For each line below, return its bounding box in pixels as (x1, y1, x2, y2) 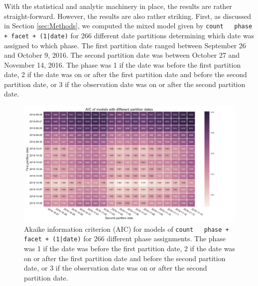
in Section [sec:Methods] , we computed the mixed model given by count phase (4, 20, 253, 31)
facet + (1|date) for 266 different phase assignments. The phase (24, 233, 226, 244)
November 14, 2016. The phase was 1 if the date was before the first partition (4, 59, 241, 70)
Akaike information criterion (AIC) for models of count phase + (24, 223, 229, 234)
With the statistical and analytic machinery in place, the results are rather (4, 1, 232, 11)
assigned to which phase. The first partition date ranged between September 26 (4, 40, 246, 50)
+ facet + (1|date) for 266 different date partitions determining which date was (4, 30, 255, 40)
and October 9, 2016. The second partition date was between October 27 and (4, 50, 240, 60)
